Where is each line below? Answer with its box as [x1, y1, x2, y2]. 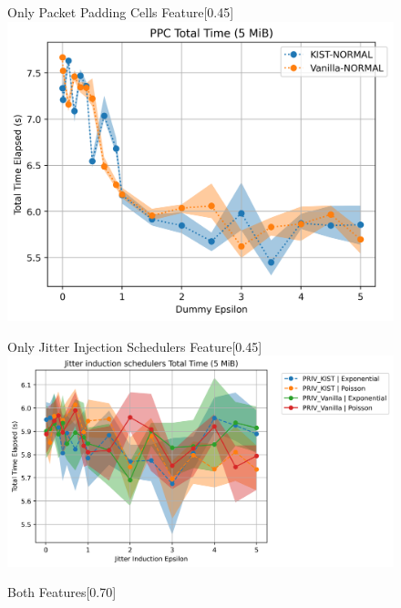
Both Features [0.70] [7, 582, 117, 602]
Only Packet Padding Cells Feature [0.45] [7, 3, 234, 21]
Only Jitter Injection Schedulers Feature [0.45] [7, 336, 262, 356]
